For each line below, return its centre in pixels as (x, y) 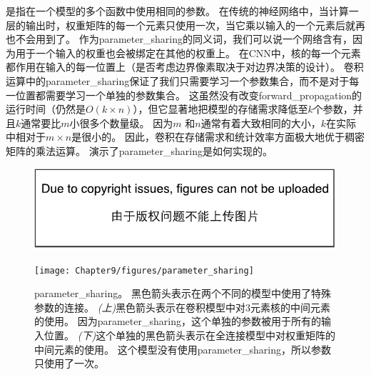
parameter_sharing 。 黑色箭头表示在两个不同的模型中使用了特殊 (183, 293)
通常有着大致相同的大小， (261, 122)
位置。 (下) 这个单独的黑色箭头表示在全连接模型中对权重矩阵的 (190, 335)
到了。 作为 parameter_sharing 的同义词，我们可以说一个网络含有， (199, 39)
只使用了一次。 (69, 363)
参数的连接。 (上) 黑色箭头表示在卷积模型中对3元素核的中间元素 (183, 307)
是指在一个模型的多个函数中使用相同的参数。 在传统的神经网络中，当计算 (177, 11)
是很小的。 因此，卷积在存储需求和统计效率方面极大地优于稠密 (218, 137)
